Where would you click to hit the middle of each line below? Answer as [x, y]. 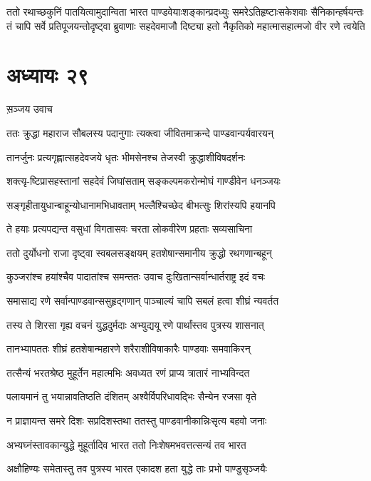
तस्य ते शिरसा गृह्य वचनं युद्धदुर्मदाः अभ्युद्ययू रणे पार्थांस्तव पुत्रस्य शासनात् [135, 324]
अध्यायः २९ [48, 75]
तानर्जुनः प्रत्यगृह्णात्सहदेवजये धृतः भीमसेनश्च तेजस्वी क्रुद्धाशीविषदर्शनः [126, 157]
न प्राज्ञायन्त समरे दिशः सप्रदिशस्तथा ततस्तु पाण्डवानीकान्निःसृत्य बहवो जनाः [137, 421]
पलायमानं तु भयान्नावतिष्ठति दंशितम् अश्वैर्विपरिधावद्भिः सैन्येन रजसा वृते [131, 396]
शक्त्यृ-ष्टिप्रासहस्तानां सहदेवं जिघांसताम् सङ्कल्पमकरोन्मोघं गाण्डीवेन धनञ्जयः [143, 181]
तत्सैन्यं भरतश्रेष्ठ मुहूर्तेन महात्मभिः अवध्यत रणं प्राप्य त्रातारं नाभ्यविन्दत [128, 372]
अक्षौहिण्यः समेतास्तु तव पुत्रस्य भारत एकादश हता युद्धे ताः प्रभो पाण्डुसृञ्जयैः [137, 469]
